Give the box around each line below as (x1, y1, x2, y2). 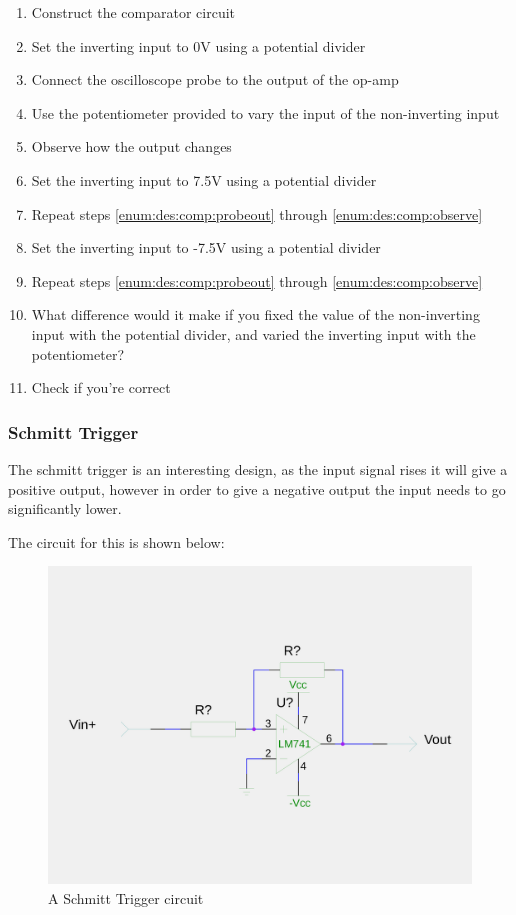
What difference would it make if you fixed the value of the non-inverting (31, 304, 480, 325)
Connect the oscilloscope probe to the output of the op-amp (31, 69, 399, 90)
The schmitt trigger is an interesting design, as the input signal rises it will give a (8, 458, 508, 479)
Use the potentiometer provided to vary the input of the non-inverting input (31, 102, 500, 123)
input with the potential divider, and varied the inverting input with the (31, 323, 476, 344)
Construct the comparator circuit (31, 2, 236, 22)
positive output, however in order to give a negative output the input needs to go (8, 478, 506, 499)
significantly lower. (8, 498, 122, 519)
